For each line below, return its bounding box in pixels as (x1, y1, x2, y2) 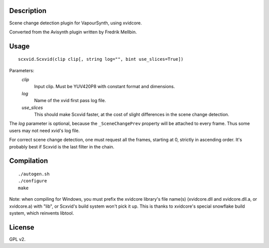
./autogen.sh (18, 171, 50, 177)
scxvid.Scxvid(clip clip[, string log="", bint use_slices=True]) (18, 56, 184, 62)
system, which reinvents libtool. (9, 210, 74, 216)
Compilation (9, 157, 48, 165)
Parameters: (9, 67, 34, 73)
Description (9, 6, 47, 15)
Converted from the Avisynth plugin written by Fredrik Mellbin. (9, 29, 137, 35)
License (9, 223, 34, 232)
